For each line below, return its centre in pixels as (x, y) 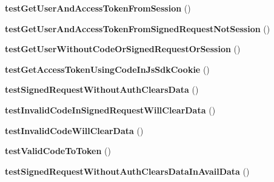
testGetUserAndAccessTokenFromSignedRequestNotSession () (138, 28)
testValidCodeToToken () (58, 151)
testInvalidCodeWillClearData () (74, 130)
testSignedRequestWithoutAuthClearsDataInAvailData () (127, 171)
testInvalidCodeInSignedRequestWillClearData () (110, 110)
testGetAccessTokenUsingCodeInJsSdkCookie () (107, 69)
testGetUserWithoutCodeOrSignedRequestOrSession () (123, 49)
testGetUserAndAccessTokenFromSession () (98, 8)
